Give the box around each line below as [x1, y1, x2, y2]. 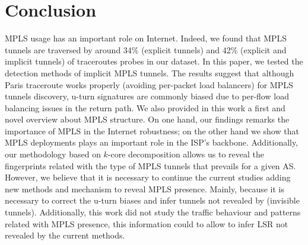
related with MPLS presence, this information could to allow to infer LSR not [5, 217, 288, 230]
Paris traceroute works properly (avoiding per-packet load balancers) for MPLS [5, 78, 293, 91]
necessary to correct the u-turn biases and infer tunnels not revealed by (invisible [5, 194, 300, 207]
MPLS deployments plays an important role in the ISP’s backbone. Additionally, [5, 136, 299, 149]
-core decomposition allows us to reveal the [107, 148, 265, 160]
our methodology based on [5, 148, 101, 160]
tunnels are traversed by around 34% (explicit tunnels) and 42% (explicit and [5, 43, 287, 56]
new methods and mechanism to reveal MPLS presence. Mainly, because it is [5, 182, 284, 195]
